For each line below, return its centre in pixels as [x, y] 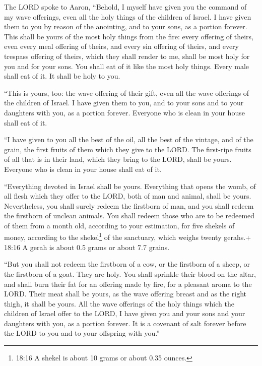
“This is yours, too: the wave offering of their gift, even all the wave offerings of [127, 93]
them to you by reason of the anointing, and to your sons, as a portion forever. [126, 26]
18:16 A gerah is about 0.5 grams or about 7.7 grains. [87, 247]
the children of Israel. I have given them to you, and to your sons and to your [124, 103]
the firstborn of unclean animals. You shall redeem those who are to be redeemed [129, 216]
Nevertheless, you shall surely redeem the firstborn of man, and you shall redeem [129, 205]
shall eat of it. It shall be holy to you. [62, 76]
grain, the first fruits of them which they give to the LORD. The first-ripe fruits [128, 149]
